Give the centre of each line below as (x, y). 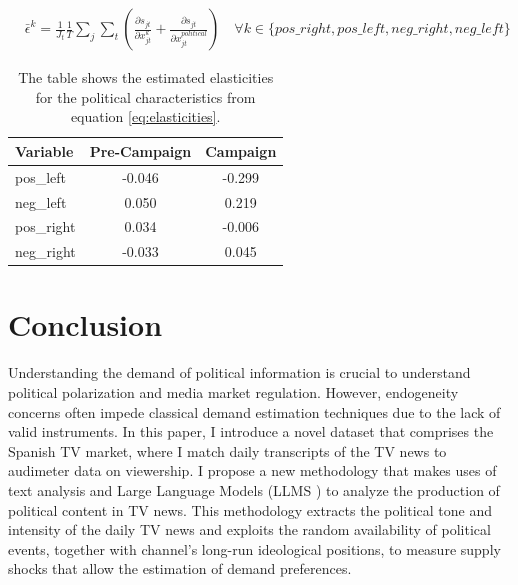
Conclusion (85, 324)
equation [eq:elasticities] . (145, 116)
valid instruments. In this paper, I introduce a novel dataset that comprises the (251, 431)
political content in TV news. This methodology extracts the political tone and (250, 509)
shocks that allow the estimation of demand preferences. (180, 568)
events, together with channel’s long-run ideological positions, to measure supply (254, 548)
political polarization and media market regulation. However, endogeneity (233, 392)
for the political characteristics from (145, 96)
